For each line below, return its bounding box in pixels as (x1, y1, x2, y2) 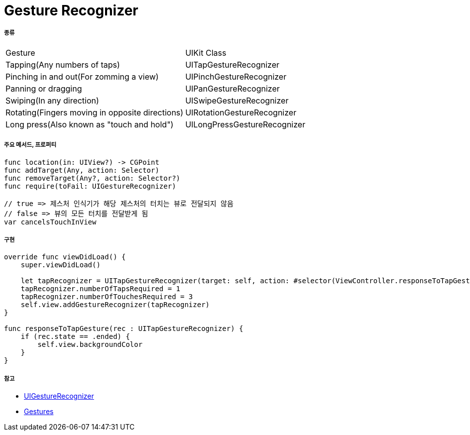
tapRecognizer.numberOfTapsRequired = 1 (20, 285, 181, 293)
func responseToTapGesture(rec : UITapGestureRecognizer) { (4, 325, 243, 333)
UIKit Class (185, 47, 227, 58)
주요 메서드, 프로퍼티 (4, 141, 57, 149)
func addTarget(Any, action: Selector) (4, 166, 159, 174)
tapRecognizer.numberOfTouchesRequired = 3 (20, 293, 193, 301)
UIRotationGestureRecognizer (185, 107, 297, 117)
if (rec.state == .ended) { (20, 332, 130, 341)
